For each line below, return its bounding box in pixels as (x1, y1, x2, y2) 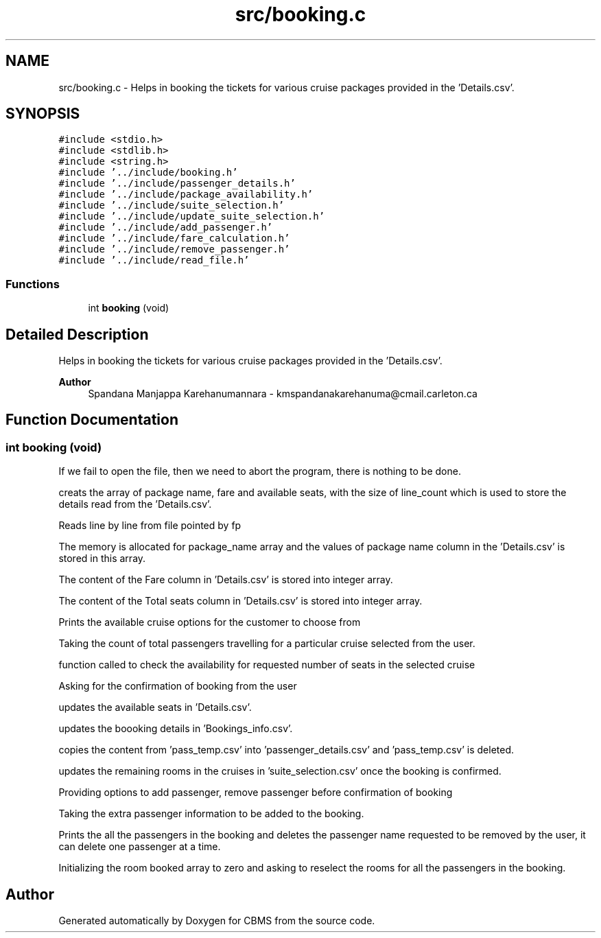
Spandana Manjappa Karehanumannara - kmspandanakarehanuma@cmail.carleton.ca (88, 388, 478, 400)
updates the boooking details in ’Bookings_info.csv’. (58, 723, 293, 735)
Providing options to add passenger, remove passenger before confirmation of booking (58, 786, 453, 799)
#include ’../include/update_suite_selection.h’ (58, 211, 325, 222)
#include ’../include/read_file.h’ (58, 255, 250, 266)
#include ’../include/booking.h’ (58, 167, 238, 178)
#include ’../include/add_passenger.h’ (58, 222, 273, 233)
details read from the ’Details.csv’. (58, 498, 212, 511)
